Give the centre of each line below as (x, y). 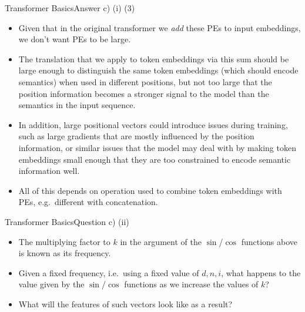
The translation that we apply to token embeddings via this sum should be (154, 58)
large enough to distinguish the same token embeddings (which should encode (158, 70)
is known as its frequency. (65, 253)
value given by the (51, 284)
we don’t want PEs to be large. (75, 39)
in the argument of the (161, 241)
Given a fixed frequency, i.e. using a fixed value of (109, 272)
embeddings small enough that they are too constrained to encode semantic (155, 159)
